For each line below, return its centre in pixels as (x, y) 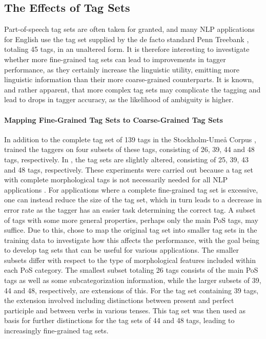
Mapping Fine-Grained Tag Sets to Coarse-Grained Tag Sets (114, 119)
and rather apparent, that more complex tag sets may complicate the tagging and (132, 89)
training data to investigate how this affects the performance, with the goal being (132, 240)
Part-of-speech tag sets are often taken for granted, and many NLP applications (129, 29)
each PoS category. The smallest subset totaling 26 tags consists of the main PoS (131, 270)
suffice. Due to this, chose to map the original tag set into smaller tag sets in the (131, 230)
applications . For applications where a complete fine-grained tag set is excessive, (131, 189)
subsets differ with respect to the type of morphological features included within (130, 260)
